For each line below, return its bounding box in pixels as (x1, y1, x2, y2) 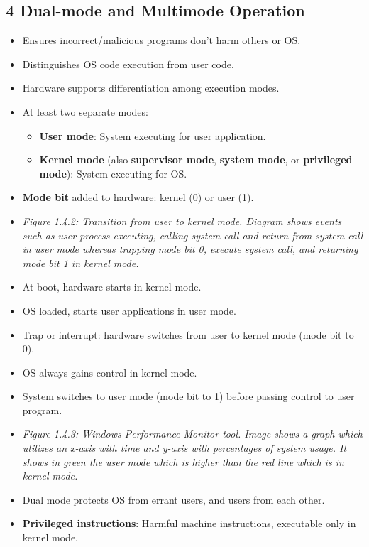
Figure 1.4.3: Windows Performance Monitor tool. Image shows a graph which (22, 426, 363, 441)
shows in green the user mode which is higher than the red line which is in (22, 454, 344, 469)
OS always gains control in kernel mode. (22, 364, 197, 379)
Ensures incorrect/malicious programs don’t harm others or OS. (22, 33, 301, 48)
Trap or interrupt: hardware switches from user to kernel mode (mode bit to (22, 327, 354, 342)
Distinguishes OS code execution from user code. (22, 56, 234, 71)
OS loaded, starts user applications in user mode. (22, 303, 236, 318)
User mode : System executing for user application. (39, 128, 266, 143)
